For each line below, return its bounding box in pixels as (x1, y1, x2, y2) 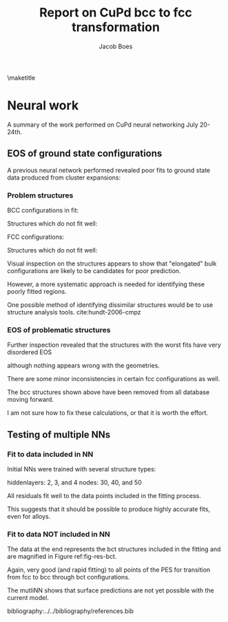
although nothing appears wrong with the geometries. (7, 361, 160, 369)
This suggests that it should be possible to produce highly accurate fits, (7, 504, 211, 513)
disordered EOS (7, 348, 52, 356)
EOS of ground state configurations (7, 148, 163, 160)
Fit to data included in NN (7, 449, 94, 459)
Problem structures (7, 191, 74, 200)
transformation (71, 19, 160, 35)
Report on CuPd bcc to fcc (39, 5, 193, 21)
